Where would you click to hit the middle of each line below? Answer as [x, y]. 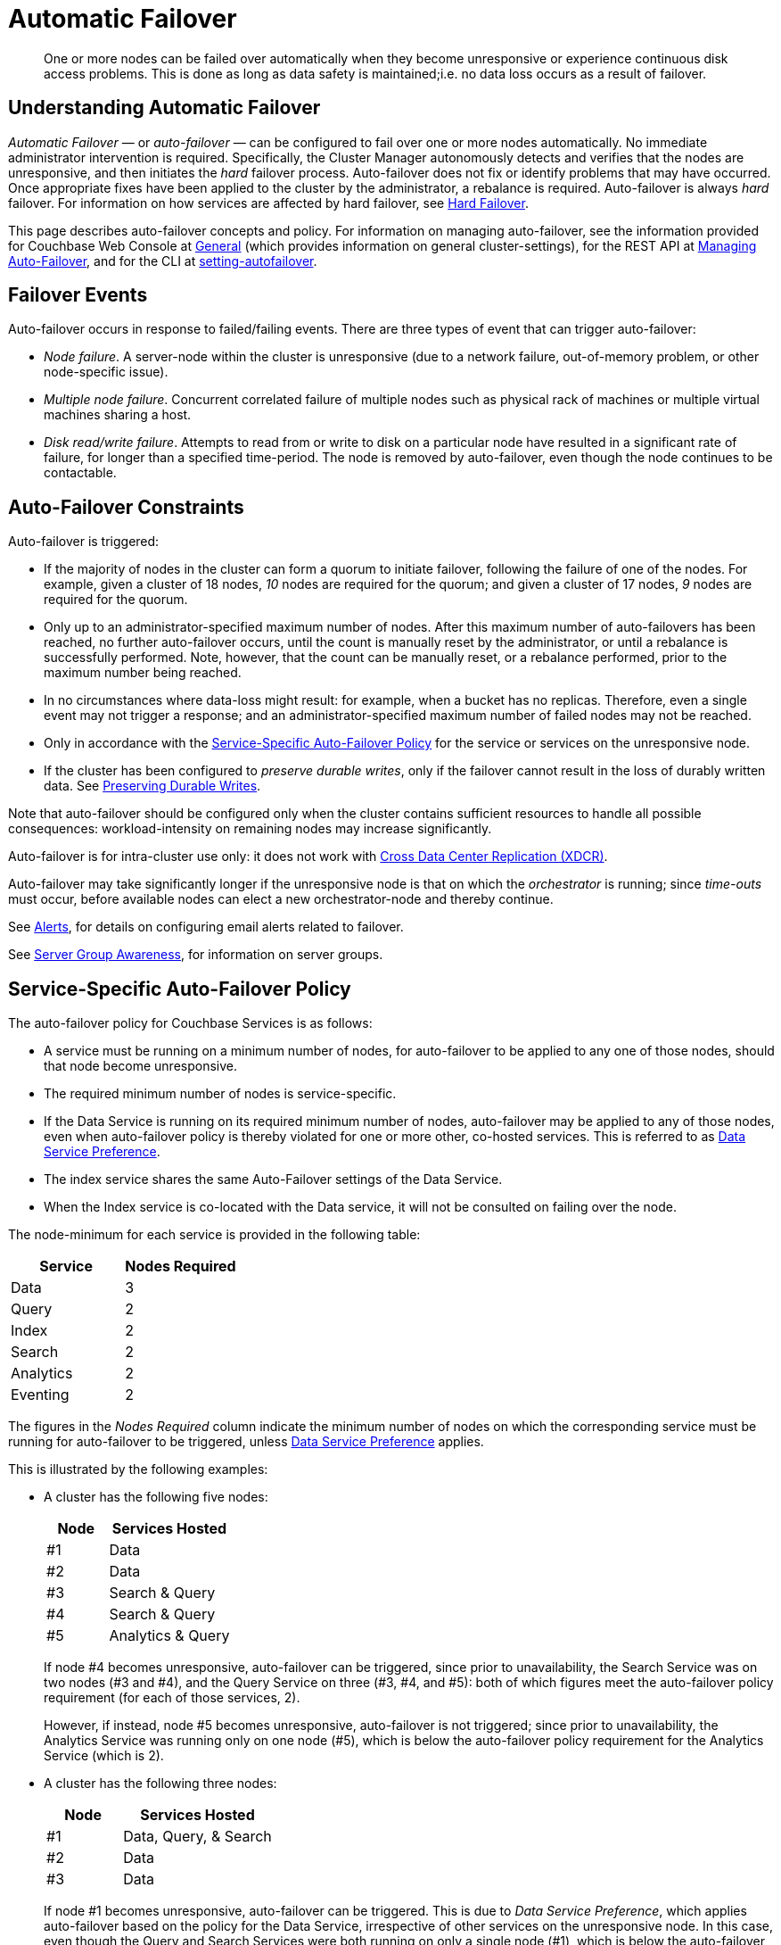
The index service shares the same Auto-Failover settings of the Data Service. [273, 1179]
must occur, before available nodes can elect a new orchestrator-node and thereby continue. [281, 899]
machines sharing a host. [118, 415]
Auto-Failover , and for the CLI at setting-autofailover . [163, 261]
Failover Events [78, 295]
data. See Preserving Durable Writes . [152, 786]
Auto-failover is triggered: [84, 542]
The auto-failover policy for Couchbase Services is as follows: [190, 1023]
